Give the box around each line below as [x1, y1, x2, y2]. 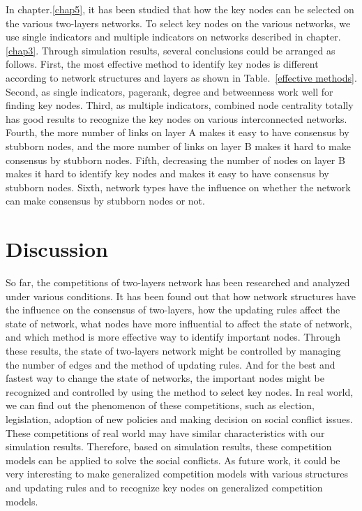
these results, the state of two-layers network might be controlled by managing [6, 343, 341, 357]
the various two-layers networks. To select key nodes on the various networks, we [6, 15, 351, 30]
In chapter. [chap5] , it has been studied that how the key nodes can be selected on [6, 2, 354, 16]
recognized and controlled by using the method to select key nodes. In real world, [6, 384, 354, 399]
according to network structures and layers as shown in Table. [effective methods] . [6, 70, 357, 84]
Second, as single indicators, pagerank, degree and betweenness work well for [6, 84, 333, 98]
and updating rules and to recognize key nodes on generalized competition [6, 480, 323, 494]
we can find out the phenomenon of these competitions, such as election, [6, 398, 315, 413]
